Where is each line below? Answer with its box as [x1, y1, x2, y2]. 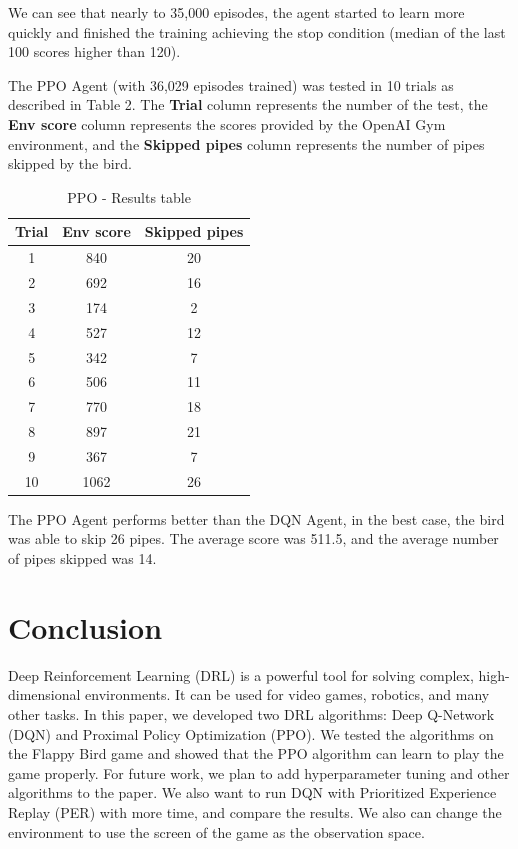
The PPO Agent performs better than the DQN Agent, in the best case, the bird [8, 508, 505, 529]
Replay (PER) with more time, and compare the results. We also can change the [8, 801, 502, 822]
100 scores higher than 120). [8, 41, 181, 62]
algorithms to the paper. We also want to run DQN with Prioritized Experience [8, 782, 497, 803]
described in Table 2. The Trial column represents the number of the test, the [8, 94, 488, 115]
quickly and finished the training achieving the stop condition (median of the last [8, 21, 506, 42]
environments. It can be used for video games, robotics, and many [85, 684, 490, 705]
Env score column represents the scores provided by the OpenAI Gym [8, 113, 446, 134]
